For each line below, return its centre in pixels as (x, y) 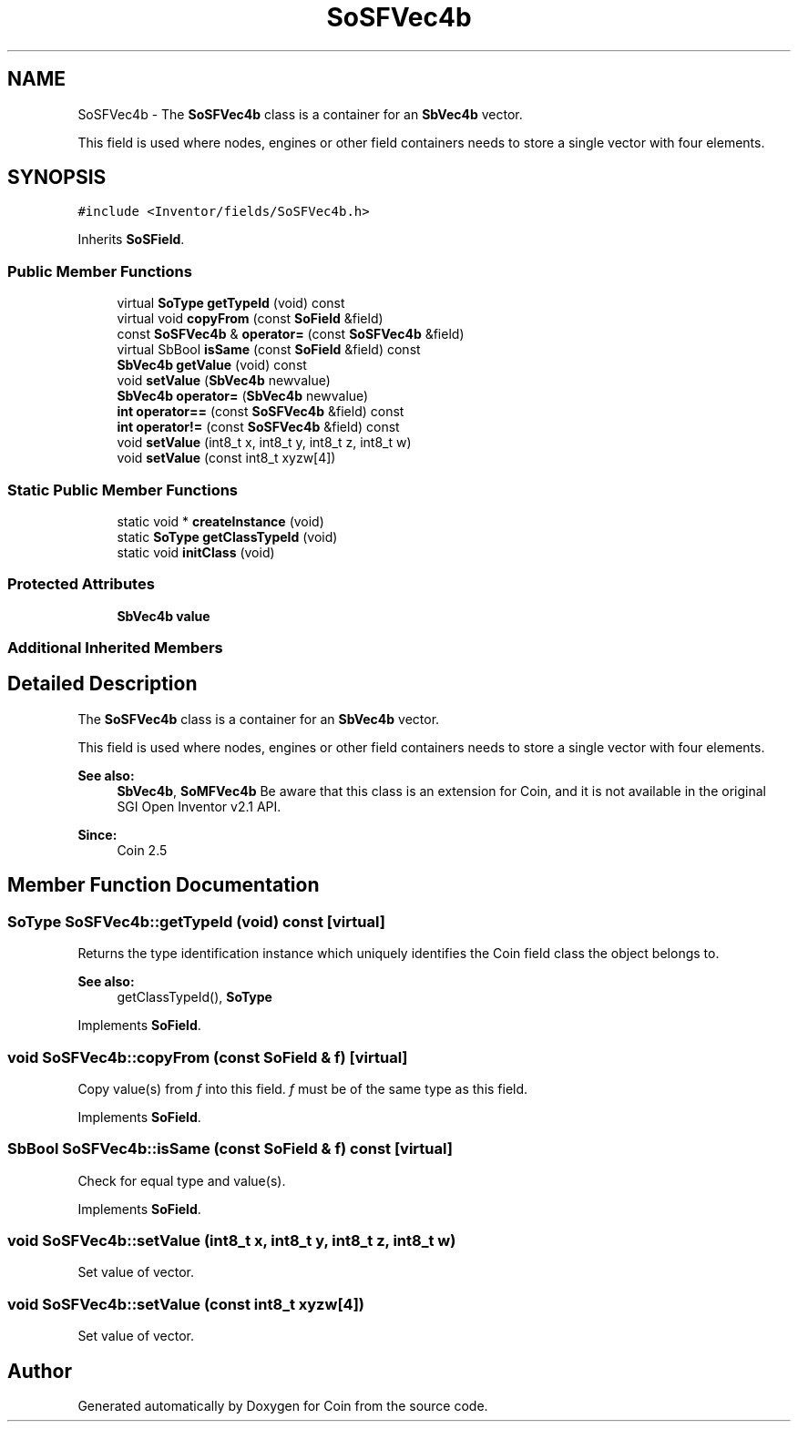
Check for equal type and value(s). (182, 1180)
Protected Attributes (81, 584)
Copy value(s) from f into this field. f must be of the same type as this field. (303, 1088)
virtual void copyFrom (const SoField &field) (250, 319)
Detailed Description (102, 684)
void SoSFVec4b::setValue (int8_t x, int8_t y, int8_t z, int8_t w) (232, 1240)
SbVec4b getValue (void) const (212, 365)
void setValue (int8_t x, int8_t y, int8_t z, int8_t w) (264, 443)
